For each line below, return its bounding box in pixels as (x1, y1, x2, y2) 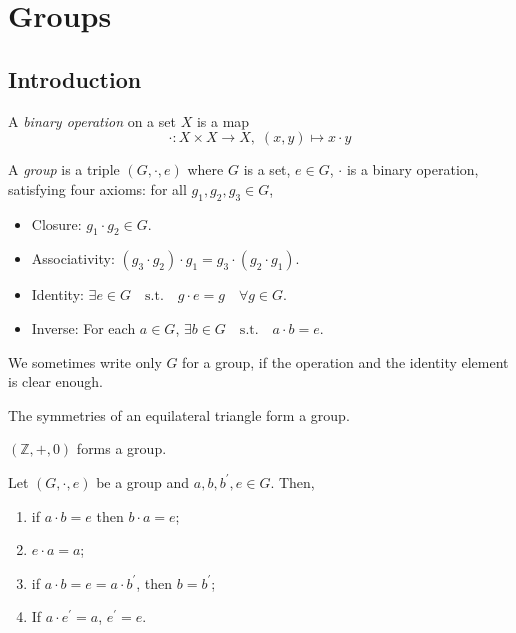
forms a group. (76, 438, 167, 459)
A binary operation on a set (8, 110, 176, 131)
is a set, (243, 159, 291, 180)
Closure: (31, 213, 82, 234)
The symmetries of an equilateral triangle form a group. (8, 404, 350, 425)
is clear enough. (8, 371, 104, 392)
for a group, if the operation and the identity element (182, 351, 509, 372)
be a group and (96, 471, 190, 492)
